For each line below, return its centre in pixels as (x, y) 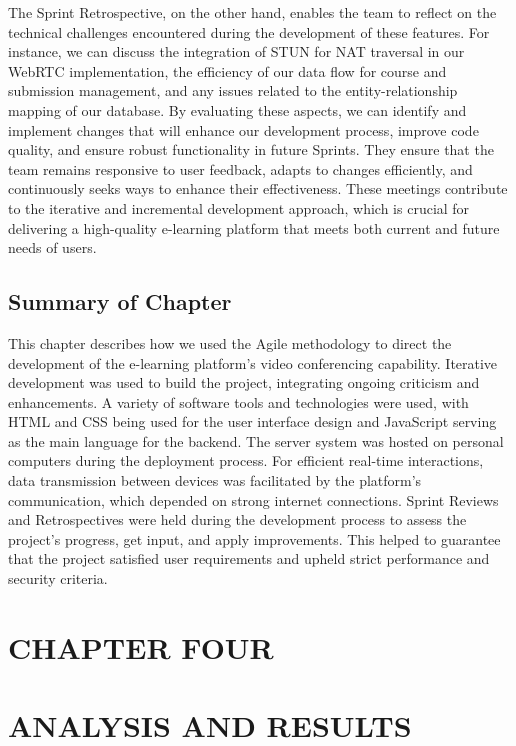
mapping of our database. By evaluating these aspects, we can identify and (237, 109)
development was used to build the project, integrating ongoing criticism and (244, 382)
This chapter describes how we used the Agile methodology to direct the (230, 342)
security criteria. (58, 578)
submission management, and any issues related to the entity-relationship (233, 90)
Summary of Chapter (120, 301)
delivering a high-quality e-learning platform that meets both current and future (254, 227)
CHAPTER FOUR (141, 646)
